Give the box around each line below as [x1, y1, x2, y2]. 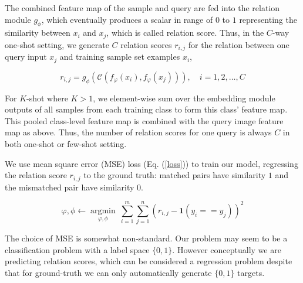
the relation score [5, 169, 67, 181]
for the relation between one [188, 38, 289, 50]
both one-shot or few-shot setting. [5, 137, 127, 149]
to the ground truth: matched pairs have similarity [83, 169, 266, 181]
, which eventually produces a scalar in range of [41, 13, 213, 25]
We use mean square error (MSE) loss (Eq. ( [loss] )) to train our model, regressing [5, 157, 298, 169]
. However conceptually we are [172, 243, 281, 255]
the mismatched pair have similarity [5, 180, 134, 193]
